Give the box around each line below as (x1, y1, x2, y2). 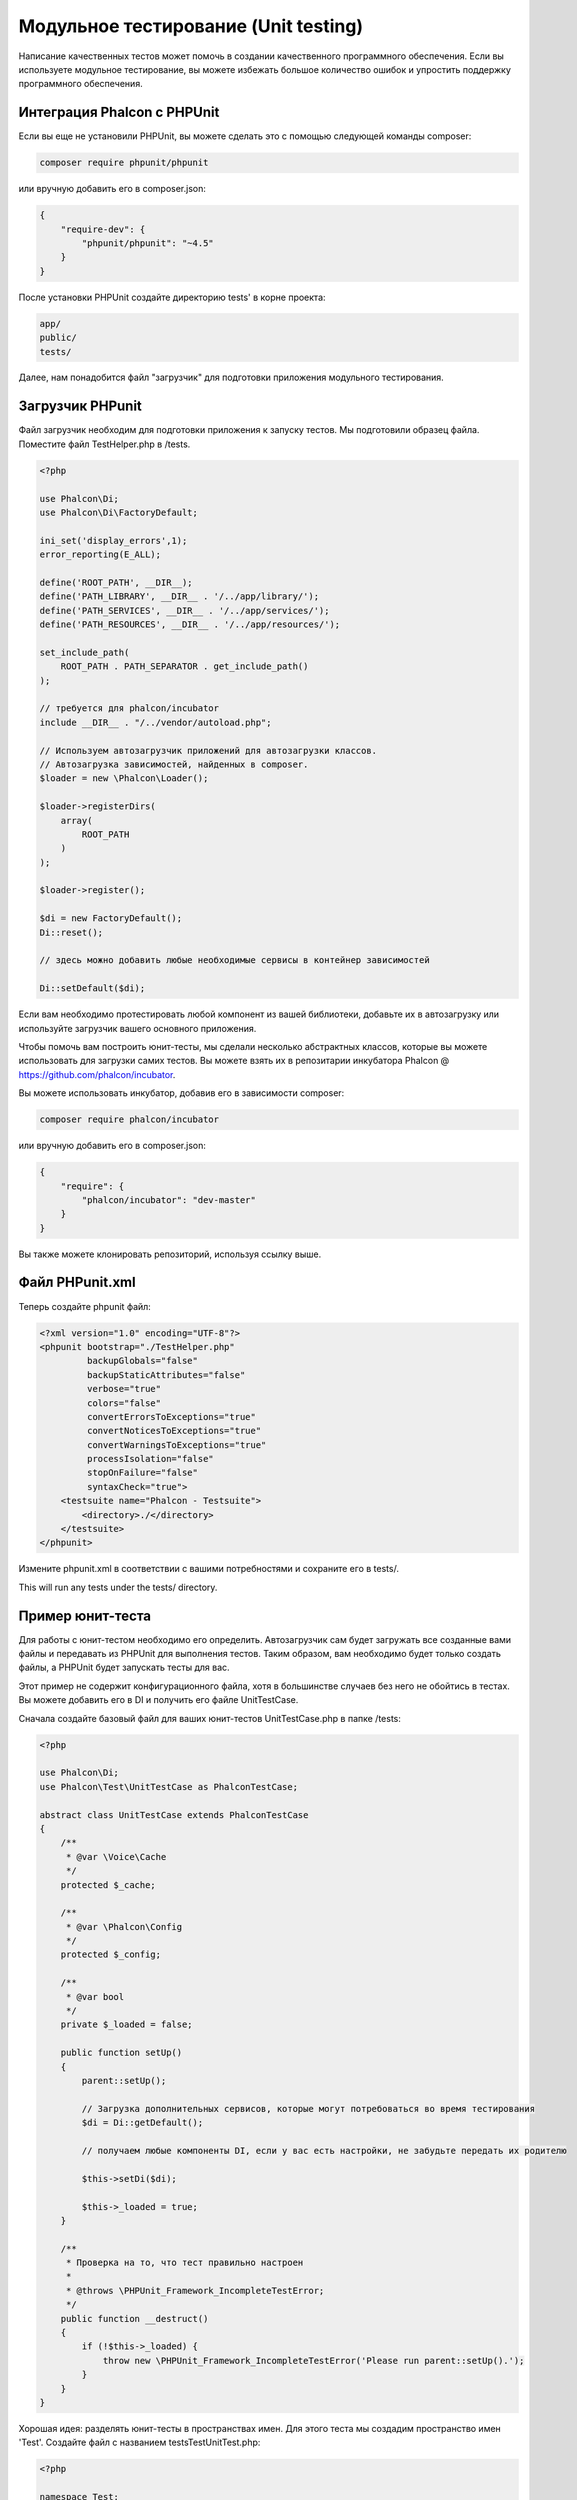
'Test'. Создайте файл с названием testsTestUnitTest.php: (18, 2436, 261, 2449)
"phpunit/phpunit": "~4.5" (81, 237, 214, 249)
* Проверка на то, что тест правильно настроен (65, 2257, 304, 2269)
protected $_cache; (60, 1879, 157, 1890)
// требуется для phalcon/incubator (39, 703, 220, 714)
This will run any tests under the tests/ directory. (18, 1581, 218, 1593)
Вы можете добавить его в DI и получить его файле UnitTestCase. (18, 1694, 299, 1706)
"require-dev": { (60, 223, 146, 235)
